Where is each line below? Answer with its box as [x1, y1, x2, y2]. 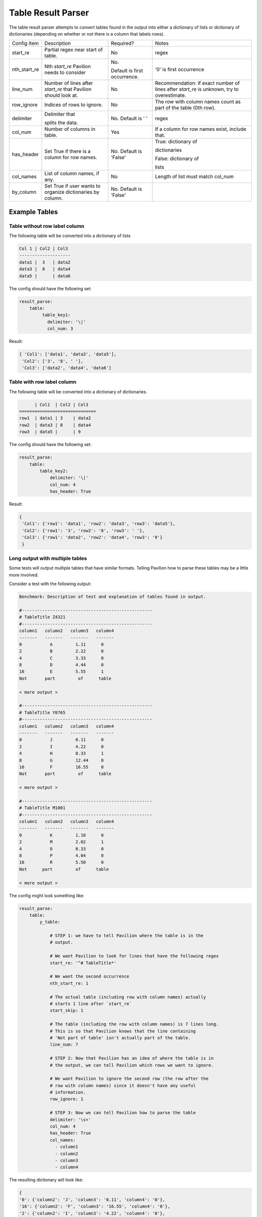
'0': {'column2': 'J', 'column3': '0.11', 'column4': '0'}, [19, 1197, 165, 1202]
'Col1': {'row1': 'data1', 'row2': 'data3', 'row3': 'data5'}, [22, 521, 176, 527]
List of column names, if [44, 170, 99, 177]
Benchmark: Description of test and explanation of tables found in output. [19, 594, 206, 600]
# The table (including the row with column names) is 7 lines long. [49, 1021, 219, 1027]
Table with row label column [9, 379, 77, 386]
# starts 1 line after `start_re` [49, 1001, 132, 1006]
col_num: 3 [47, 326, 73, 332]
